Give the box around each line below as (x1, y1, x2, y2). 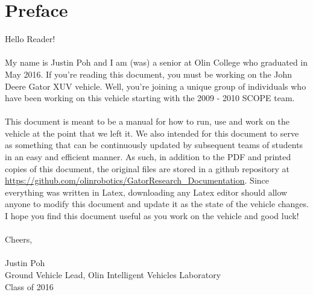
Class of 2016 (5, 280, 54, 293)
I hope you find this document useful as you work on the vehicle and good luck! (5, 210, 299, 222)
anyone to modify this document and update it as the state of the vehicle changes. (5, 197, 309, 210)
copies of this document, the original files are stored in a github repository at (5, 162, 289, 175)
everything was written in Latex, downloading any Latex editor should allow (5, 185, 288, 198)
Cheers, (5, 233, 33, 246)
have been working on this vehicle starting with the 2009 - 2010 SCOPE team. (5, 92, 295, 104)
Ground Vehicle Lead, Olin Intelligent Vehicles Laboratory (5, 269, 221, 281)
